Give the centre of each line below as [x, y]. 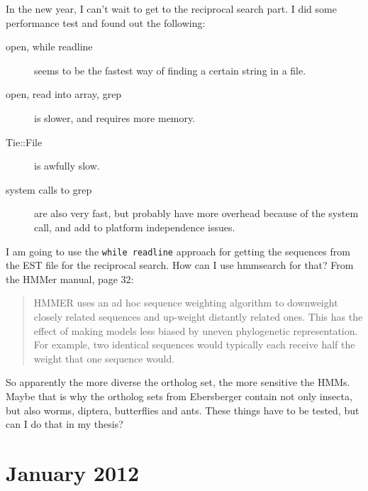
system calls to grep [49, 189]
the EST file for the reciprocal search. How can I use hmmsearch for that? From [180, 265]
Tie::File [24, 142]
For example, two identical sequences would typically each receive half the [194, 344]
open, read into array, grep [64, 94]
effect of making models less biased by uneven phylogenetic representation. [196, 330]
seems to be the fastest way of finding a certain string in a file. [170, 70]
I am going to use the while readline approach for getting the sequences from [178, 251]
